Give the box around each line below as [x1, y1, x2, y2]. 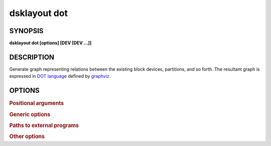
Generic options [9, 111, 51, 118]
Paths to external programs [9, 122, 79, 129]
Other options [9, 133, 45, 140]
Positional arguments [9, 100, 64, 107]
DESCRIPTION [9, 53, 55, 61]
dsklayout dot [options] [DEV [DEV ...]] [9, 40, 92, 46]
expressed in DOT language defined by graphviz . [9, 73, 111, 79]
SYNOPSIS [9, 27, 44, 35]
